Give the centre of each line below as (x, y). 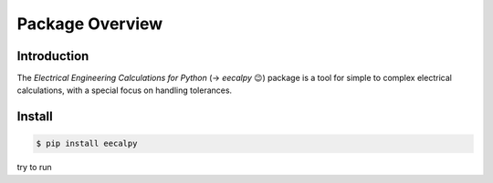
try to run (34, 168)
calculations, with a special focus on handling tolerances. (125, 90)
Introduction (53, 56)
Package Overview (90, 24)
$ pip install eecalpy (87, 144)
